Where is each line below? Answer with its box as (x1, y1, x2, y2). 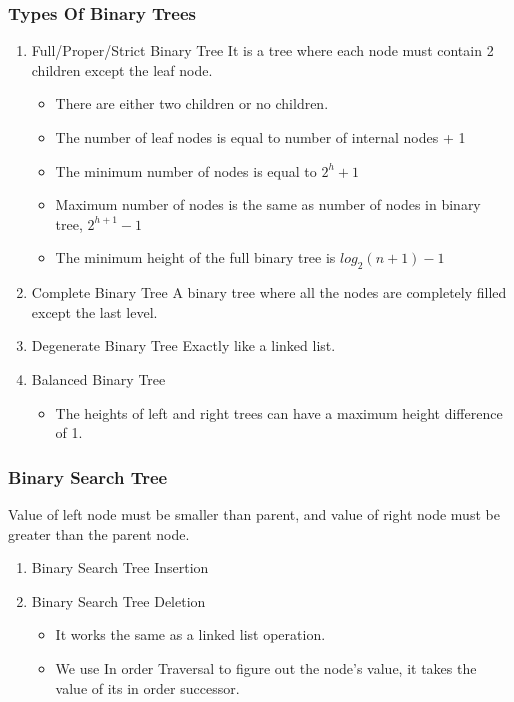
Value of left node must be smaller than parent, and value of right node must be (8, 503, 500, 524)
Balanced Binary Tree (31, 368, 166, 389)
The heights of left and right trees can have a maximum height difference (55, 402, 503, 423)
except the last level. (31, 301, 158, 322)
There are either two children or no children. (55, 93, 329, 114)
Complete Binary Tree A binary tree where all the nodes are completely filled (31, 282, 507, 303)
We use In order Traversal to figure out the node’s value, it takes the (55, 657, 477, 678)
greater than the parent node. (8, 523, 190, 544)
